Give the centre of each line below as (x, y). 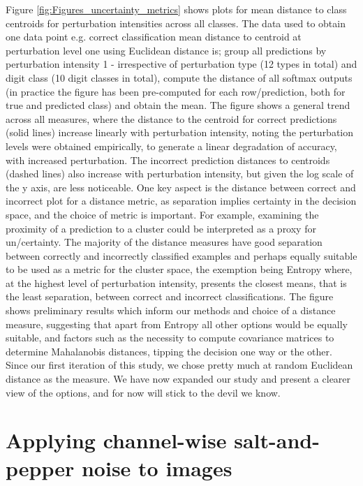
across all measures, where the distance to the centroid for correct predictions (171, 118)
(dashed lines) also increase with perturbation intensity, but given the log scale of (180, 174)
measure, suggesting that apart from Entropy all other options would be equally (177, 324)
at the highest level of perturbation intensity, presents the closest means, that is (176, 282)
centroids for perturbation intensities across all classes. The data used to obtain (176, 23)
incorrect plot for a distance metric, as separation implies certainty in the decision (181, 201)
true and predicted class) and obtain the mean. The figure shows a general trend (178, 105)
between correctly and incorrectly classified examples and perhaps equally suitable (181, 255)
